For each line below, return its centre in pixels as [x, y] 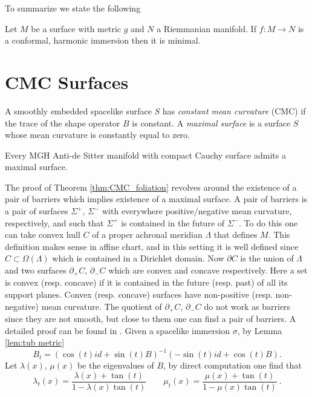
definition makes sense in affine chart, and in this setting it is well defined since [152, 246]
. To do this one [268, 222]
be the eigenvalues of [115, 365]
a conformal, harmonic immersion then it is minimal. [103, 40]
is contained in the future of [173, 222]
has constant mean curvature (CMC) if [234, 110]
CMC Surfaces [67, 81]
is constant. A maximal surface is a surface [211, 123]
